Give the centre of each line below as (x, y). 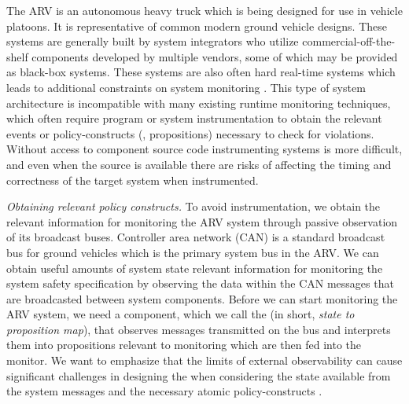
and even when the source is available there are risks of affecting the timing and (199, 164)
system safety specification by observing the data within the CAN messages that (200, 283)
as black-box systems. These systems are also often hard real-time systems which (201, 72)
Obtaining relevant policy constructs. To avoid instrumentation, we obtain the (193, 206)
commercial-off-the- (349, 41)
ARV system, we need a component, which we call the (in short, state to (181, 314)
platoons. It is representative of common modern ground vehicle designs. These (197, 26)
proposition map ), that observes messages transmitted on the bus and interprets (199, 329)
